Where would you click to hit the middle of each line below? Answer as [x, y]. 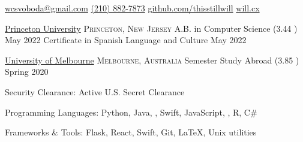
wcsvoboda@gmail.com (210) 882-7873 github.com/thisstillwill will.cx [132, 8]
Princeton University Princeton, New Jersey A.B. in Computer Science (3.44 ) [151, 28]
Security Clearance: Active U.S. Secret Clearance [95, 91]
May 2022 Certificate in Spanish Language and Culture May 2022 [126, 40]
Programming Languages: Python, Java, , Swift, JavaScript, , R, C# [131, 112]
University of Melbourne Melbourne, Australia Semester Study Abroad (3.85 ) [152, 60]
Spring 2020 [27, 72]
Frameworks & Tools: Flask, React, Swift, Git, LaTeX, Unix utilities [131, 132]
